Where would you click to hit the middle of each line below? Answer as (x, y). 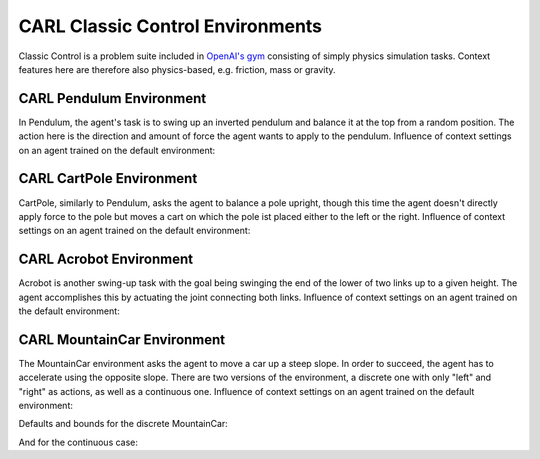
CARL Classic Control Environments (170, 26)
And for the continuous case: (78, 442)
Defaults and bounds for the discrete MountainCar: (123, 424)
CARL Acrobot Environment (106, 259)
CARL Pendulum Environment (112, 98)
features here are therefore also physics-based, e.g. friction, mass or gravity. (177, 69)
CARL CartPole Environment (108, 178)
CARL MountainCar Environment (122, 339)
